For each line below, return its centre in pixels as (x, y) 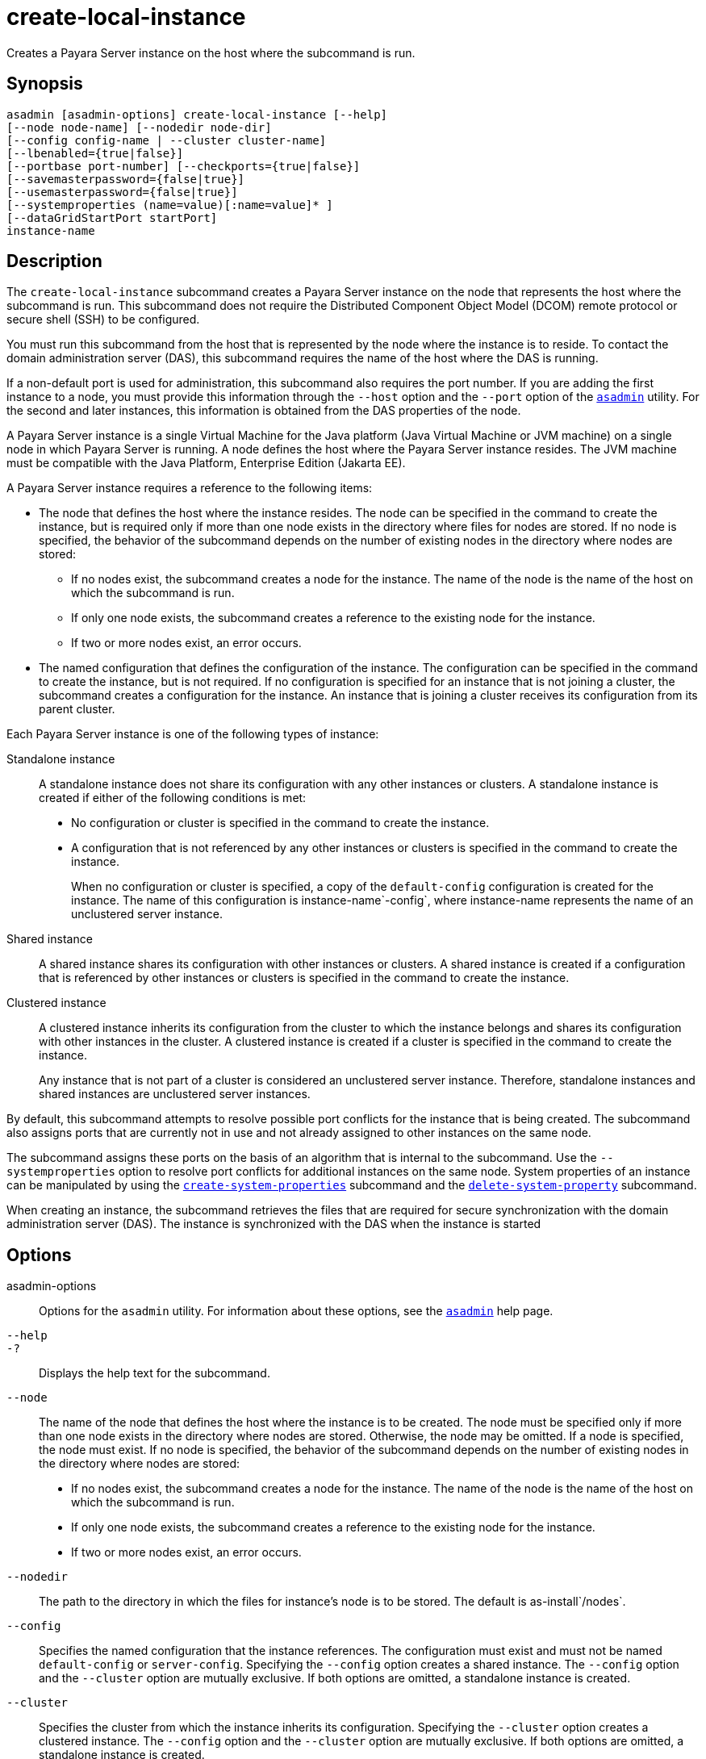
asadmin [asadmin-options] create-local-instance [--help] (197, 114)
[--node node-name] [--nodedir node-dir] (139, 127)
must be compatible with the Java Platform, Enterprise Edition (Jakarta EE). (206, 463)
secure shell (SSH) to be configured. (103, 320)
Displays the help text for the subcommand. (155, 1373)
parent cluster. (77, 709)
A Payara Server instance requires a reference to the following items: (190, 488)
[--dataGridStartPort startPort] (112, 217)
